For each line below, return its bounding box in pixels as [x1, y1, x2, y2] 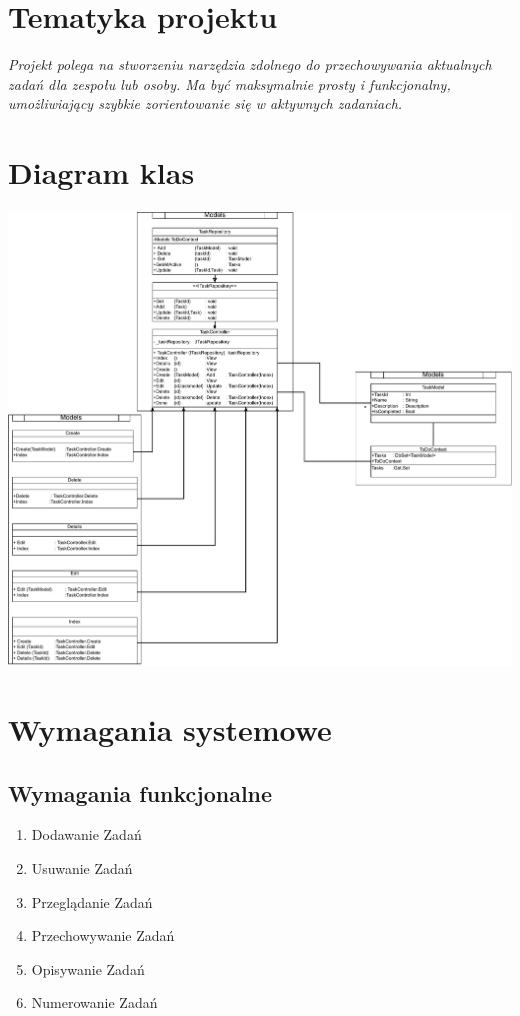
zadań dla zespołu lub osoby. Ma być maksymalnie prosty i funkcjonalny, [8, 73, 451, 94]
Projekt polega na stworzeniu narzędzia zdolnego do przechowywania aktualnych [8, 54, 492, 75]
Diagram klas [8, 152, 195, 193]
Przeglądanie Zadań [31, 891, 153, 912]
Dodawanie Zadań [31, 824, 142, 845]
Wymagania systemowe [8, 709, 332, 750]
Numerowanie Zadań [31, 992, 158, 1013]
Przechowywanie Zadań [31, 925, 175, 946]
